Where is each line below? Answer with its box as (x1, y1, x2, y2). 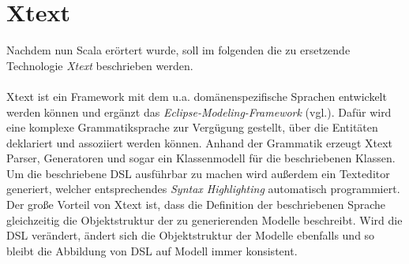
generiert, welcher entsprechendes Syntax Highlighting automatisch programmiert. (6, 180, 400, 197)
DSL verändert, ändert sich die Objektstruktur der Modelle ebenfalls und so (6, 227, 375, 244)
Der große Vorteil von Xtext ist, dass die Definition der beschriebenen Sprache (6, 196, 386, 213)
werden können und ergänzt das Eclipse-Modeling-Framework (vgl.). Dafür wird (6, 103, 392, 120)
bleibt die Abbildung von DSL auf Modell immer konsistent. (6, 242, 298, 258)
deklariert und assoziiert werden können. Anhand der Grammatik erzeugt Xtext (6, 134, 392, 151)
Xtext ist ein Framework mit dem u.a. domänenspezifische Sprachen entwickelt (6, 87, 387, 104)
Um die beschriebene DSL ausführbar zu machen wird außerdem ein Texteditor (6, 165, 390, 181)
